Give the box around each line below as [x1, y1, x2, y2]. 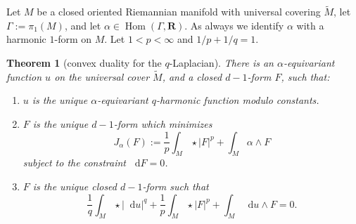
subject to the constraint [23, 155, 126, 170]
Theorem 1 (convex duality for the [6, 55, 162, 70]
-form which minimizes [113, 117, 212, 131]
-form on [54, 32, 92, 46]
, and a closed [162, 69, 222, 84]
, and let [64, 18, 101, 32]
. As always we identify [184, 18, 284, 32]
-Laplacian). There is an [169, 55, 274, 70]
